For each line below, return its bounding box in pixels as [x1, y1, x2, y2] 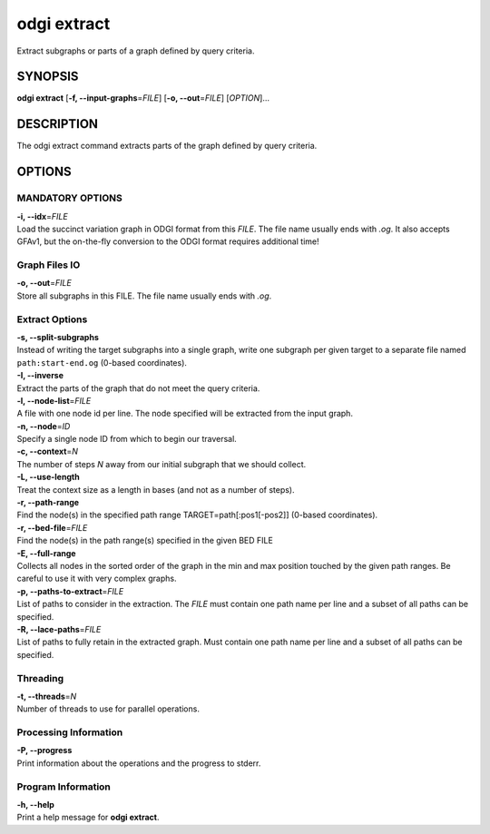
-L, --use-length [16, 472, 81, 483]
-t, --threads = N [16, 691, 77, 702]
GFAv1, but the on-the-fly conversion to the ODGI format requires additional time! [16, 236, 319, 247]
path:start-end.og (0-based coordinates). [16, 357, 188, 368]
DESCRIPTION [16, 116, 99, 132]
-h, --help [16, 799, 54, 809]
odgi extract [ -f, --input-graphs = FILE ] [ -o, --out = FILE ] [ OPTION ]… [16, 93, 270, 103]
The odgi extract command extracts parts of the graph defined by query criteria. [16, 141, 318, 152]
